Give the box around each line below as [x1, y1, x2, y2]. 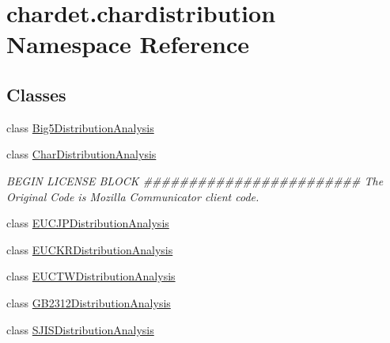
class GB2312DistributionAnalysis [6, 294, 171, 311]
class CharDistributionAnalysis [6, 146, 157, 162]
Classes [6, 82, 66, 106]
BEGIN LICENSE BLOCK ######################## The [6, 172, 384, 189]
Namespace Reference [6, 28, 249, 60]
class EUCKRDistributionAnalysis [6, 241, 173, 257]
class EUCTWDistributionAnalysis [6, 268, 176, 284]
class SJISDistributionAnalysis [6, 321, 154, 337]
